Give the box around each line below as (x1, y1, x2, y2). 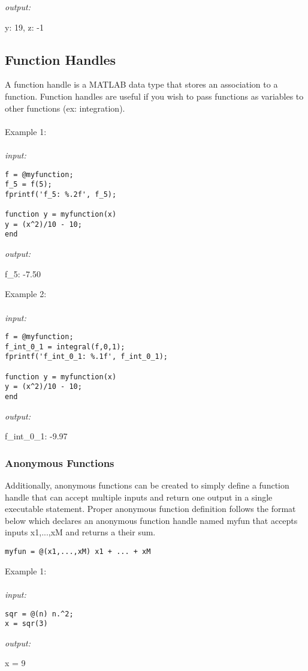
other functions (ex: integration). (5, 101, 125, 114)
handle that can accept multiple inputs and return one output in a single (5, 490, 273, 503)
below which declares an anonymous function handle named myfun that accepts (5, 514, 298, 526)
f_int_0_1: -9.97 (5, 430, 68, 442)
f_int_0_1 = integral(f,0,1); (5, 342, 125, 351)
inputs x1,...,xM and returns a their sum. (5, 526, 156, 538)
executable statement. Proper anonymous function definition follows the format (5, 502, 296, 515)
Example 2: (5, 287, 47, 300)
